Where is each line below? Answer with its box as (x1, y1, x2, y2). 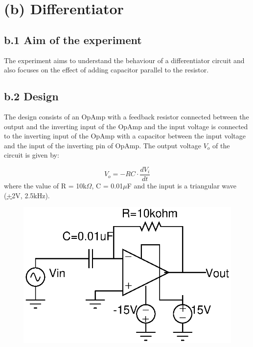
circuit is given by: (4, 150, 59, 160)
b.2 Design (4, 89, 59, 104)
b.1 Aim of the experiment (4, 32, 142, 47)
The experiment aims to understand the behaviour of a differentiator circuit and (4, 55, 245, 65)
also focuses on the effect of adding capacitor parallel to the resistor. (4, 65, 209, 75)
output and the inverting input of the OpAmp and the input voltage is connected (4, 121, 248, 131)
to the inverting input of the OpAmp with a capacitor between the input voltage (4, 131, 246, 141)
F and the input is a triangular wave (127, 181, 236, 190)
